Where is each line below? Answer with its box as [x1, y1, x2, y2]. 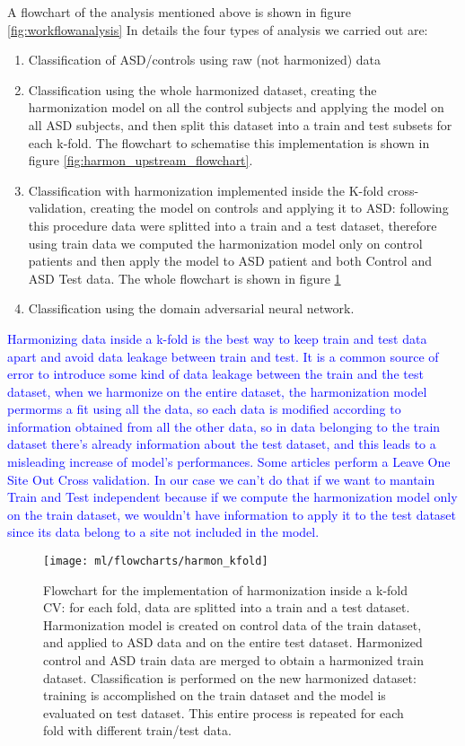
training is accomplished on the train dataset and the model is [43, 686, 386, 705]
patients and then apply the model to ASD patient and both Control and [28, 251, 432, 270]
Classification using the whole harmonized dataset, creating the [28, 80, 377, 99]
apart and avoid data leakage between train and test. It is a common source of [7, 347, 439, 365]
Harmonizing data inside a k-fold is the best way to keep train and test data [7, 329, 427, 347]
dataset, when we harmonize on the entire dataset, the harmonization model [7, 382, 427, 400]
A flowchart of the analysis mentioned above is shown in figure [7, 3, 352, 21]
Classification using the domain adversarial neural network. [28, 299, 355, 318]
